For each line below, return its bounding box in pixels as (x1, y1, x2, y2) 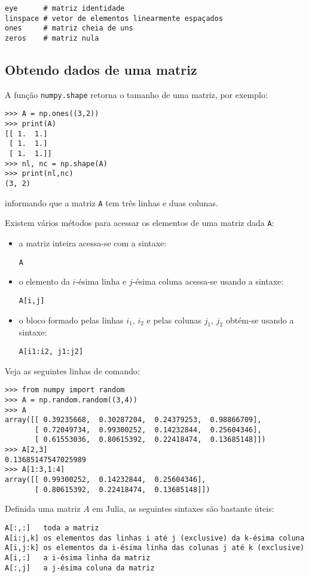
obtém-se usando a (225, 313, 294, 326)
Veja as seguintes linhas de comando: (5, 364, 140, 377)
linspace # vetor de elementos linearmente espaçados (5, 14, 224, 23)
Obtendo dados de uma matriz (5, 60, 197, 79)
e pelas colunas (146, 313, 202, 326)
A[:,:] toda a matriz (5, 524, 99, 532)
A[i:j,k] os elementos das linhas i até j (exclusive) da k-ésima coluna (5, 533, 305, 542)
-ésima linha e (75, 275, 127, 288)
